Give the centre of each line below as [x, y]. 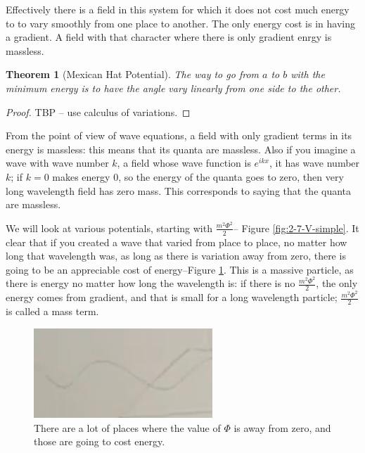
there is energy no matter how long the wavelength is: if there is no [151, 283]
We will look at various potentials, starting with [109, 228]
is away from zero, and [282, 427]
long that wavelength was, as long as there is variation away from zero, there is [176, 256]
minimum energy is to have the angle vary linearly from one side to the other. [173, 88]
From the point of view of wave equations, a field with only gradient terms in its [179, 135]
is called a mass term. [52, 311]
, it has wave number [314, 163]
